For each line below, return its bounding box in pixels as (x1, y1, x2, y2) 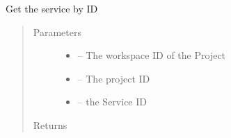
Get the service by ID (6, 1, 98, 15)
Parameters (33, 24, 81, 39)
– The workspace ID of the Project (77, 48, 226, 62)
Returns (33, 117, 67, 132)
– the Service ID (77, 94, 147, 109)
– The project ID (77, 71, 150, 85)
